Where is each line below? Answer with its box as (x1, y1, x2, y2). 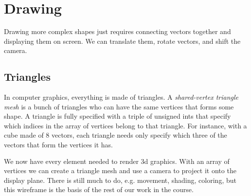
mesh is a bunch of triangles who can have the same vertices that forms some (4, 101, 234, 111)
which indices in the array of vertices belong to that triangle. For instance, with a (4, 120, 247, 130)
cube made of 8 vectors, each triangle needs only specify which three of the (4, 130, 227, 140)
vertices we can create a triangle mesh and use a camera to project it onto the (4, 165, 236, 176)
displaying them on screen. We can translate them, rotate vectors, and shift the (4, 36, 241, 46)
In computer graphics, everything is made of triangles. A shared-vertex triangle (4, 92, 239, 102)
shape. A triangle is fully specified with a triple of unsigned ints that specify (4, 111, 231, 121)
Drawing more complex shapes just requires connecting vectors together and (4, 26, 231, 36)
